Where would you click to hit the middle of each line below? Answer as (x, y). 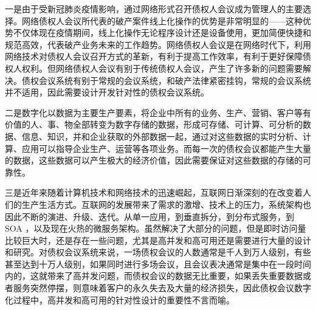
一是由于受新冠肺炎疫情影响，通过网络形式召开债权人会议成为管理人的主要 (154, 9)
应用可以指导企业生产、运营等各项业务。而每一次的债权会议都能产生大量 (166, 148)
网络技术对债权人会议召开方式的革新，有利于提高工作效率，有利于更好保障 (154, 56)
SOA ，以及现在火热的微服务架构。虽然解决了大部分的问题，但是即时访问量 (156, 228)
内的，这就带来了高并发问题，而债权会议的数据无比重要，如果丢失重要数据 (154, 276)
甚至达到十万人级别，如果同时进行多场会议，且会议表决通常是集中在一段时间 (158, 263)
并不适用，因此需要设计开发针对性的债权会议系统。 (107, 92)
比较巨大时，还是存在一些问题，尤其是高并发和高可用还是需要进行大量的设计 (158, 240)
